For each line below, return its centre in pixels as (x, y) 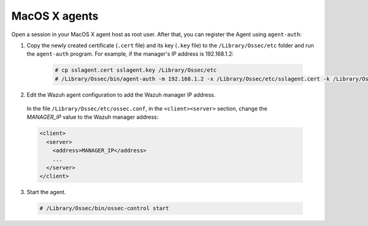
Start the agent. (46, 192)
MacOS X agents (55, 16)
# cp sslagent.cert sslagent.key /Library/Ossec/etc (136, 70)
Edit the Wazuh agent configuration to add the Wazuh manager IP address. (121, 94)
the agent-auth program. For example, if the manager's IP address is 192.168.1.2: (130, 54)
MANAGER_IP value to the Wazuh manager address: (93, 117)
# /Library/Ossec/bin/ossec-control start (104, 209)
